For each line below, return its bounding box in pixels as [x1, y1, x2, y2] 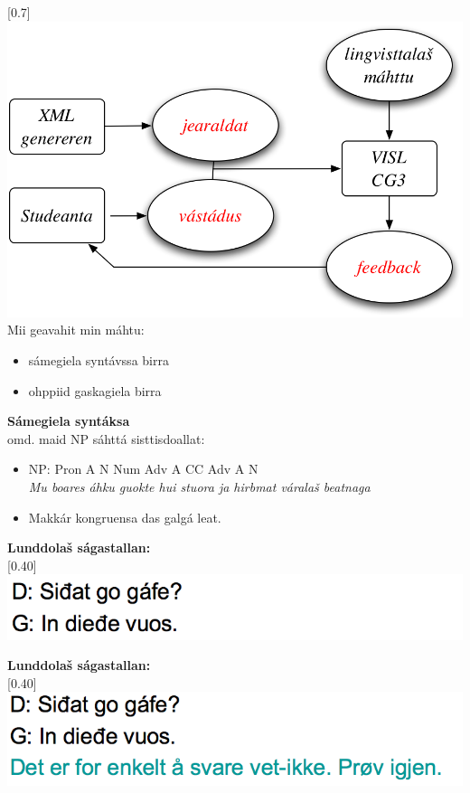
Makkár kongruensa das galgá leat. [28, 507, 221, 526]
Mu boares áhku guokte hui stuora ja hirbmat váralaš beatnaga [28, 477, 371, 496]
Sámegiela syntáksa [7, 411, 130, 430]
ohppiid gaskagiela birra [28, 381, 162, 400]
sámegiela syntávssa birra [28, 350, 169, 369]
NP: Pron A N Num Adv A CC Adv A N [28, 459, 258, 478]
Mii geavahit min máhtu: [7, 320, 145, 339]
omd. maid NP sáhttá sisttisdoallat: [7, 429, 205, 448]
